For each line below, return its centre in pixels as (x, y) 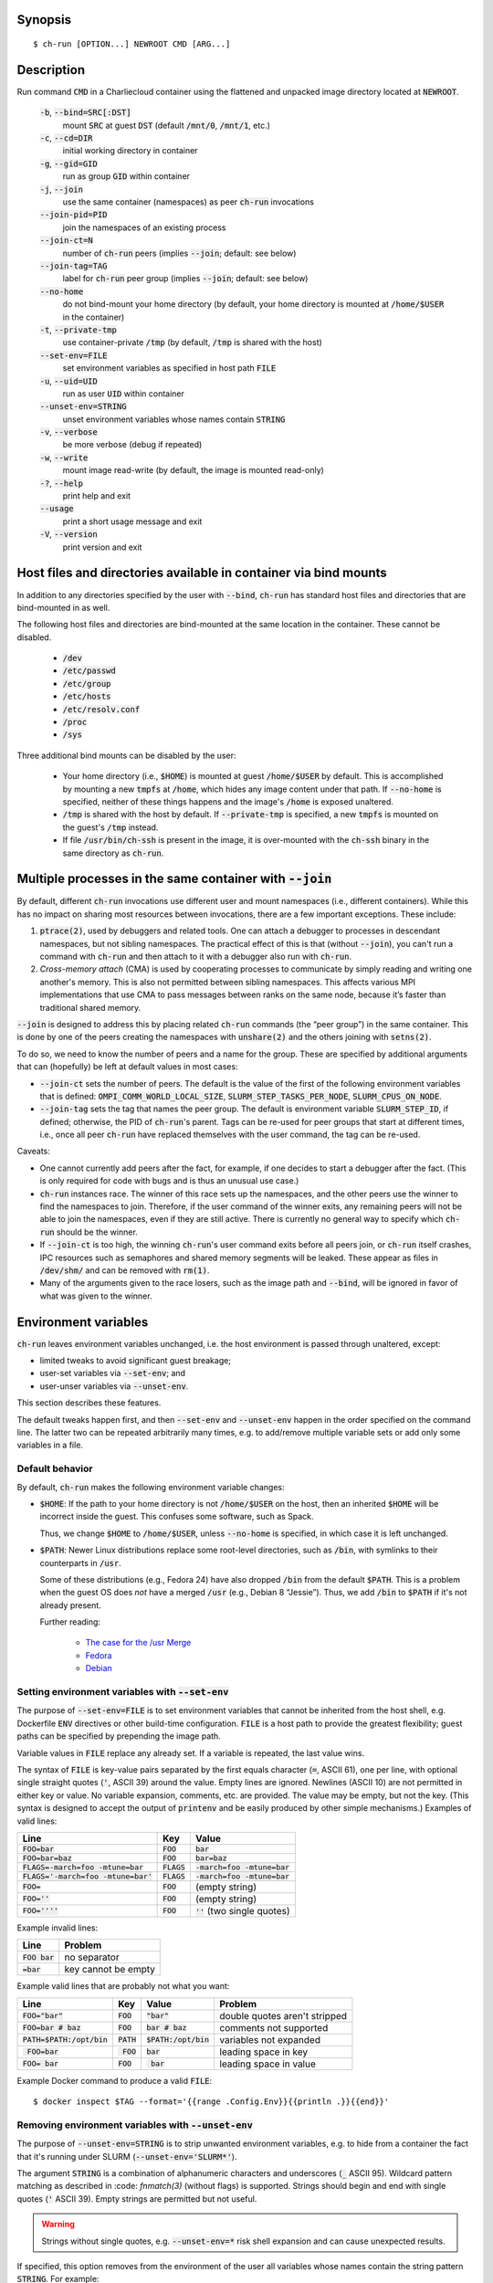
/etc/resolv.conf (101, 709)
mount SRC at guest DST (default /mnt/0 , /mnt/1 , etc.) (167, 125)
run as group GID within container (126, 176)
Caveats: (33, 1152)
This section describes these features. (89, 1403)
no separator (92, 1957)
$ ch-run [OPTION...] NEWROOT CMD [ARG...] (132, 44)
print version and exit (102, 547)
